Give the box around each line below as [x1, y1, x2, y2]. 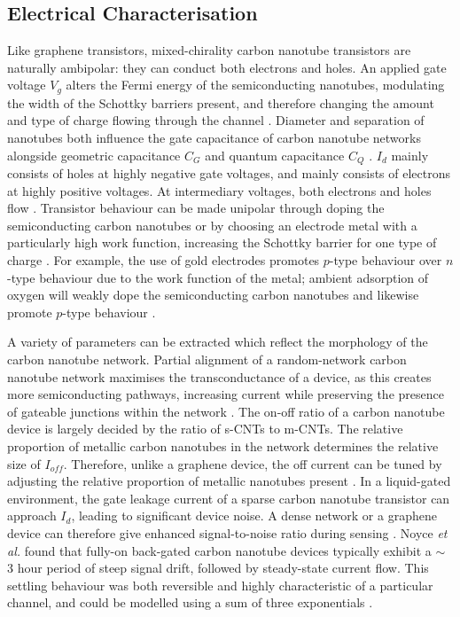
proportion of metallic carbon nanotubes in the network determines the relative [7, 436, 439, 455]
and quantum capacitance [205, 145, 345, 164]
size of [7, 454, 41, 473]
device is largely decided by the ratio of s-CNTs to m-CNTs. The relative [7, 419, 403, 438]
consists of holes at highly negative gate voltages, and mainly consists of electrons [7, 164, 451, 183]
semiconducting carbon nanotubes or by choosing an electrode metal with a [7, 215, 417, 234]
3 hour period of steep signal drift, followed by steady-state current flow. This [7, 558, 429, 577]
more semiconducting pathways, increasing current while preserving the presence [7, 385, 444, 403]
